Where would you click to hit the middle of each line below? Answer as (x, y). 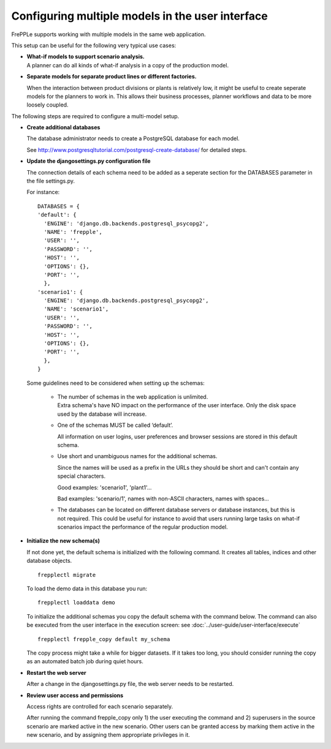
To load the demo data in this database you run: (87, 589)
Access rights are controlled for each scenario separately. (100, 706)
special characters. (82, 476)
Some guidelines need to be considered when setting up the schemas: (116, 383)
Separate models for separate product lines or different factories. (112, 77)
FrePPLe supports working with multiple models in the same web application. (108, 34)
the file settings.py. (51, 181)
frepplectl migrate (67, 575)
